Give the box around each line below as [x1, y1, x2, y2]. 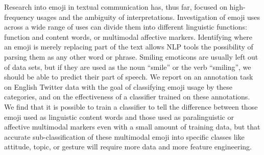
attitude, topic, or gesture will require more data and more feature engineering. [4, 141, 252, 152]
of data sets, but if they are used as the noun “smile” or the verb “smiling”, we [4, 61, 251, 72]
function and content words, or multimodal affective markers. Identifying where [4, 31, 253, 42]
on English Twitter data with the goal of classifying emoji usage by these [4, 81, 233, 92]
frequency [4, 11, 34, 22]
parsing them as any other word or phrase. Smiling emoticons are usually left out [4, 51, 258, 62]
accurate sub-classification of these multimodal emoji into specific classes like [4, 131, 245, 142]
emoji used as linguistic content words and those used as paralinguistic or [4, 111, 234, 122]
